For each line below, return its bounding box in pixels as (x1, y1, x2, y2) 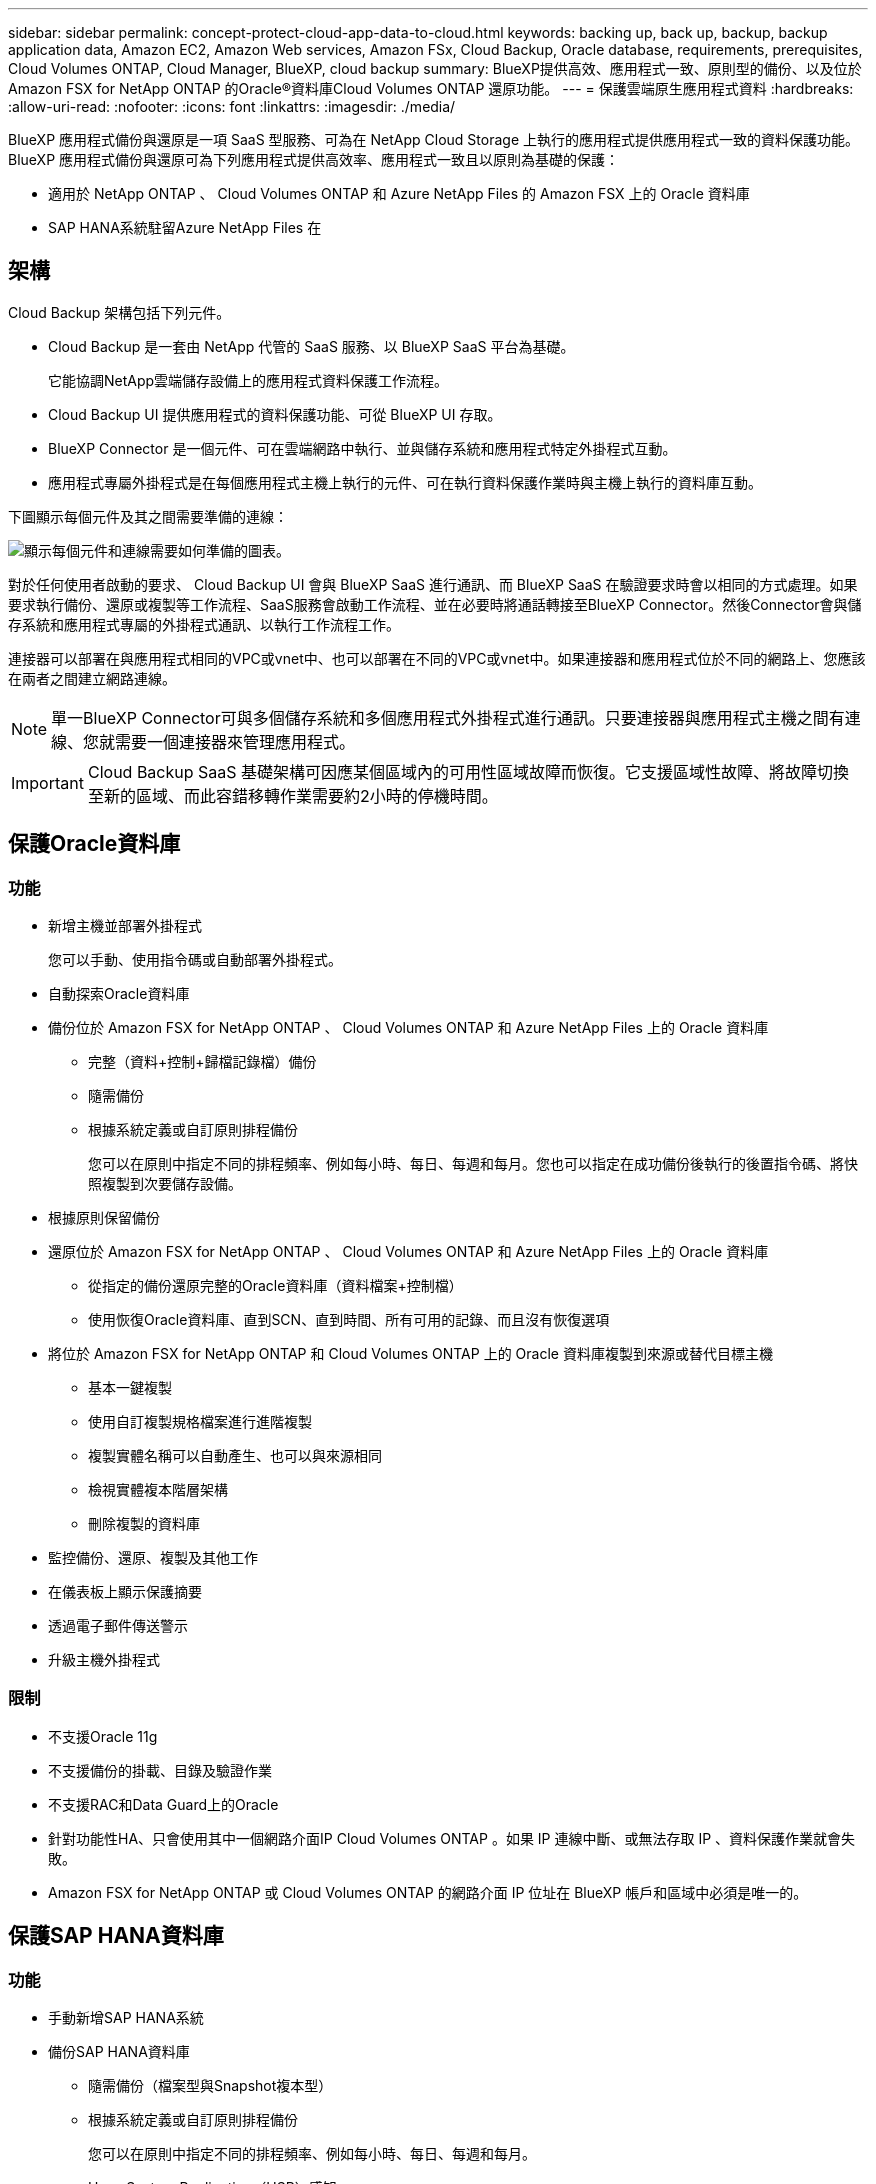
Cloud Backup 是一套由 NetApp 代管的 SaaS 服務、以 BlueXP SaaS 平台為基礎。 (48, 337, 575, 355)
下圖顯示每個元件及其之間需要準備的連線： (8, 507, 288, 525)
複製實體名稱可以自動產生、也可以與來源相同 (88, 1447, 382, 1465)
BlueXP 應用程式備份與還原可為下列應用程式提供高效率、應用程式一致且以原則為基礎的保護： (8, 151, 620, 168)
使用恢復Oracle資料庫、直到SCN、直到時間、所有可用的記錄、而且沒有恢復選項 (88, 1311, 610, 1329)
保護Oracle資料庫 (8, 831, 181, 857)
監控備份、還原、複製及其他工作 (48, 1549, 258, 1567)
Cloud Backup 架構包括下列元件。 (8, 303, 231, 321)
